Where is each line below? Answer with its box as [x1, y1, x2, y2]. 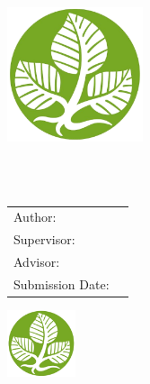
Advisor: [13, 252, 60, 271]
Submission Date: [13, 274, 110, 293]
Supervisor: [13, 230, 75, 249]
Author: [13, 207, 57, 226]
